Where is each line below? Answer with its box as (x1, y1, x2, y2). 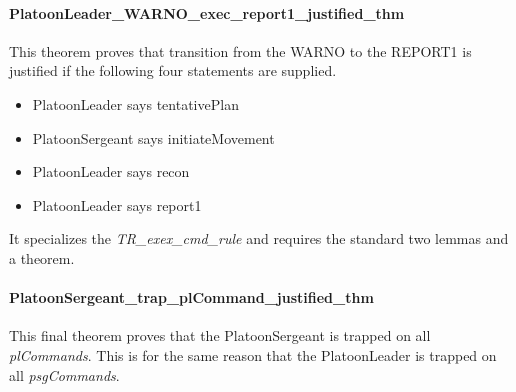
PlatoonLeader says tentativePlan (32, 93, 239, 114)
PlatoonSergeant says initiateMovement (32, 127, 275, 148)
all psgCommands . (9, 364, 120, 385)
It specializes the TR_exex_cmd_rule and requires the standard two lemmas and (9, 228, 509, 249)
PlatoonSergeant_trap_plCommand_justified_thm (9, 287, 374, 308)
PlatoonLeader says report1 (32, 194, 202, 215)
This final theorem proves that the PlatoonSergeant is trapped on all (9, 325, 431, 346)
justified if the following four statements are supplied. (9, 60, 337, 81)
